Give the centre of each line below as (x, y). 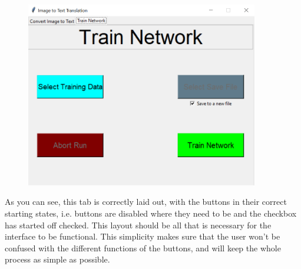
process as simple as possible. (57, 259)
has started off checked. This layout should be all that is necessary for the (138, 225)
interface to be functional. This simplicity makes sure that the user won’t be (143, 236)
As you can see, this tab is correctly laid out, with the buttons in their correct (146, 202)
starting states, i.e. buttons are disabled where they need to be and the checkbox (151, 213)
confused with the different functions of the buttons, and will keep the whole (143, 248)
